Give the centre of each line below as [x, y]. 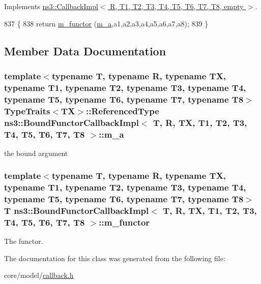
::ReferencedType [123, 111]
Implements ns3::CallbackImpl [51, 6]
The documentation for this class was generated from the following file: [115, 258]
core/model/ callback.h [39, 275]
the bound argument [36, 153]
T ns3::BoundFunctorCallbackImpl [77, 211]
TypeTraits [27, 111]
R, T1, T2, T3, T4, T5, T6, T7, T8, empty [177, 6]
